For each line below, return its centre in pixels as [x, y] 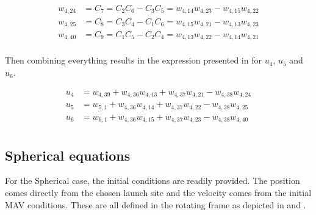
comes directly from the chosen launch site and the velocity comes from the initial [158, 192]
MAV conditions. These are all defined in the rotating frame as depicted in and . [156, 204]
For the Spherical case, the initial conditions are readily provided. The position [153, 180]
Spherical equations [68, 155]
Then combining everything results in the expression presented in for [133, 60]
